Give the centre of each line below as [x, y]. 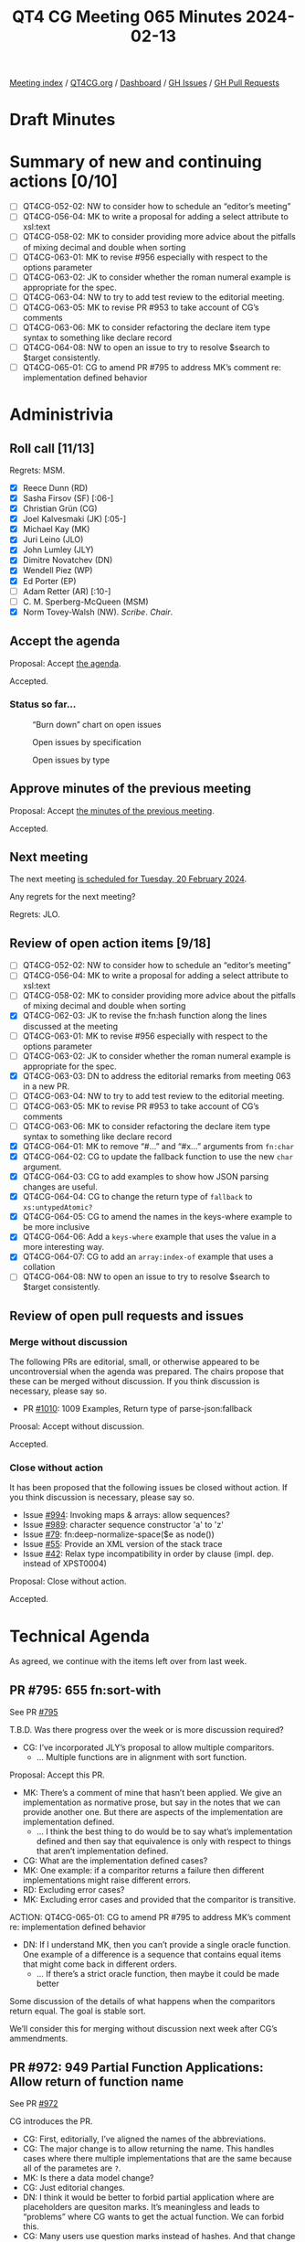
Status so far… [43, 704]
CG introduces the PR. [51, 2121]
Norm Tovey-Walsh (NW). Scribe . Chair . [98, 612]
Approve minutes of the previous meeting [130, 789]
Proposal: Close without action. [68, 1581]
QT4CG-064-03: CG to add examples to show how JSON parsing [146, 1177]
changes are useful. [60, 1187]
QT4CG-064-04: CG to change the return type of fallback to [137, 1197]
